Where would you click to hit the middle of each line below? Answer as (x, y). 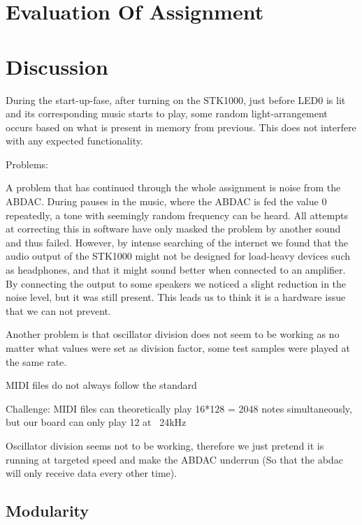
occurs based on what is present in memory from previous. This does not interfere (181, 127)
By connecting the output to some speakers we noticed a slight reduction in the (176, 283)
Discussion (57, 66)
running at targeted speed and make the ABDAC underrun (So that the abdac (174, 459)
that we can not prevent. (58, 310)
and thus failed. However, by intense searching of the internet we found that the (177, 242)
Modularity (48, 511)
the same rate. (36, 361)
